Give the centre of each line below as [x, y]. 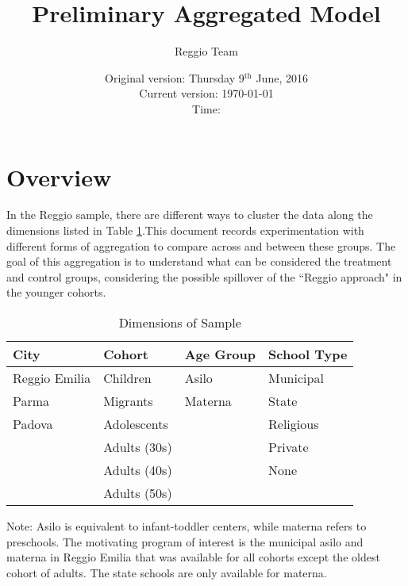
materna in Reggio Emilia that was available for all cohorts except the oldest [193, 557]
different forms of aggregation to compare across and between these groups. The [201, 245]
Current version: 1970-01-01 [206, 93]
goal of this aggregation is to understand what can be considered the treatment [199, 261]
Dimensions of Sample [180, 322]
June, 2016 [282, 77]
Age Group [220, 354]
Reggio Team [206, 51]
